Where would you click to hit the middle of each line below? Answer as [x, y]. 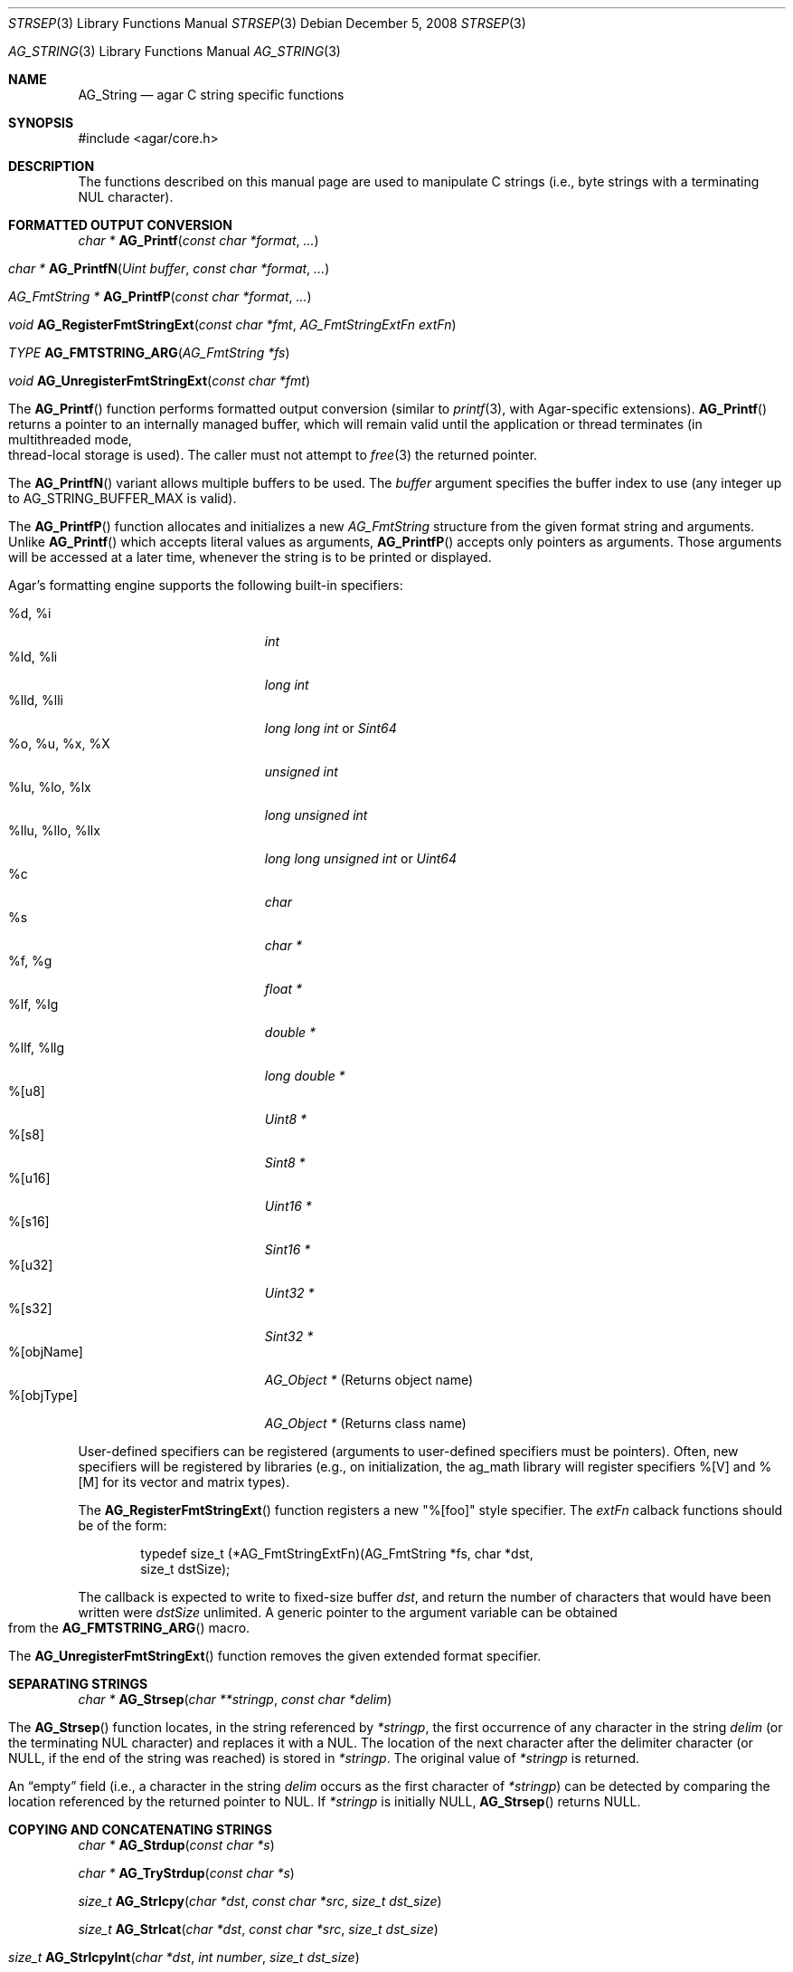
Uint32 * [289, 1293]
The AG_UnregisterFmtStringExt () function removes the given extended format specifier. [275, 1656]
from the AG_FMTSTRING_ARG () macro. [129, 1628]
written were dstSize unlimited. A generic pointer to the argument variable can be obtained [348, 1612]
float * [283, 989]
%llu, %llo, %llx [54, 830]
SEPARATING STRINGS [78, 1684]
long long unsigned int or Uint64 [360, 858]
